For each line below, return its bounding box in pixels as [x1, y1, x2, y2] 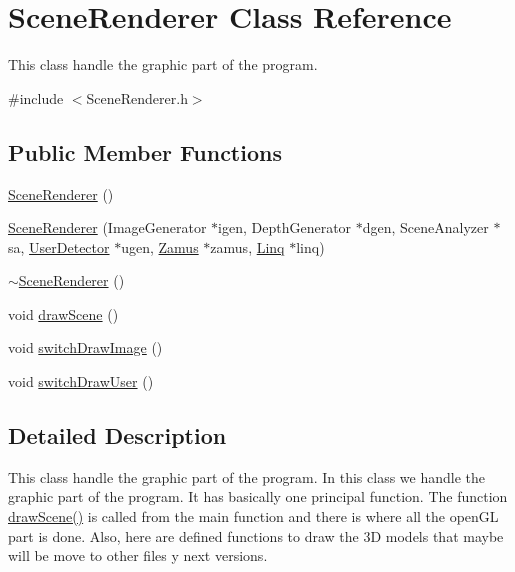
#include [8, 87, 64, 108]
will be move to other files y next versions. [8, 545, 268, 566]
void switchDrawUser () [8, 371, 154, 392]
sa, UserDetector [8, 236, 110, 257]
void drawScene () [8, 303, 119, 324]
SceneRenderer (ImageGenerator [8, 217, 207, 238]
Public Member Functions [8, 136, 282, 167]
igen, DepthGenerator [218, 217, 352, 238]
